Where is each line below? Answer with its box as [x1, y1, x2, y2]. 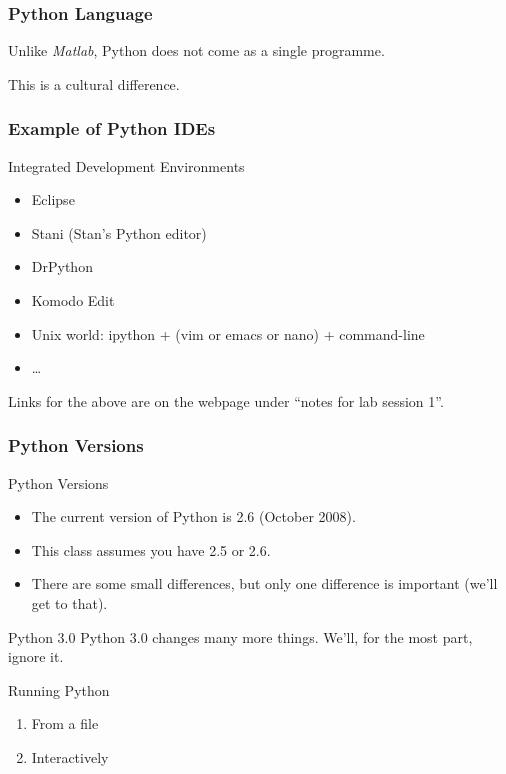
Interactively [31, 746, 109, 767]
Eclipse [31, 189, 75, 210]
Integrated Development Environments [8, 155, 245, 176]
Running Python [8, 679, 110, 700]
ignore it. [8, 646, 64, 667]
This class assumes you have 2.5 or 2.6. [31, 539, 271, 560]
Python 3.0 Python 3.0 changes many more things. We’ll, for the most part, [8, 626, 473, 647]
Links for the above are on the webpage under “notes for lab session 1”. [8, 390, 444, 411]
